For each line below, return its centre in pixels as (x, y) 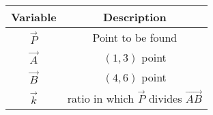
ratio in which (101, 98)
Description (135, 17)
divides (165, 98)
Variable (34, 17)
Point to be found (135, 37)
